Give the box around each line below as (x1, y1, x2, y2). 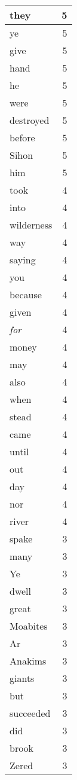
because (10, 287, 42, 301)
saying (10, 253, 36, 266)
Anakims (10, 654, 47, 668)
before (10, 131, 35, 144)
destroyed (10, 113, 50, 127)
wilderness (10, 218, 53, 232)
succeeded (10, 706, 51, 720)
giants (10, 671, 35, 685)
